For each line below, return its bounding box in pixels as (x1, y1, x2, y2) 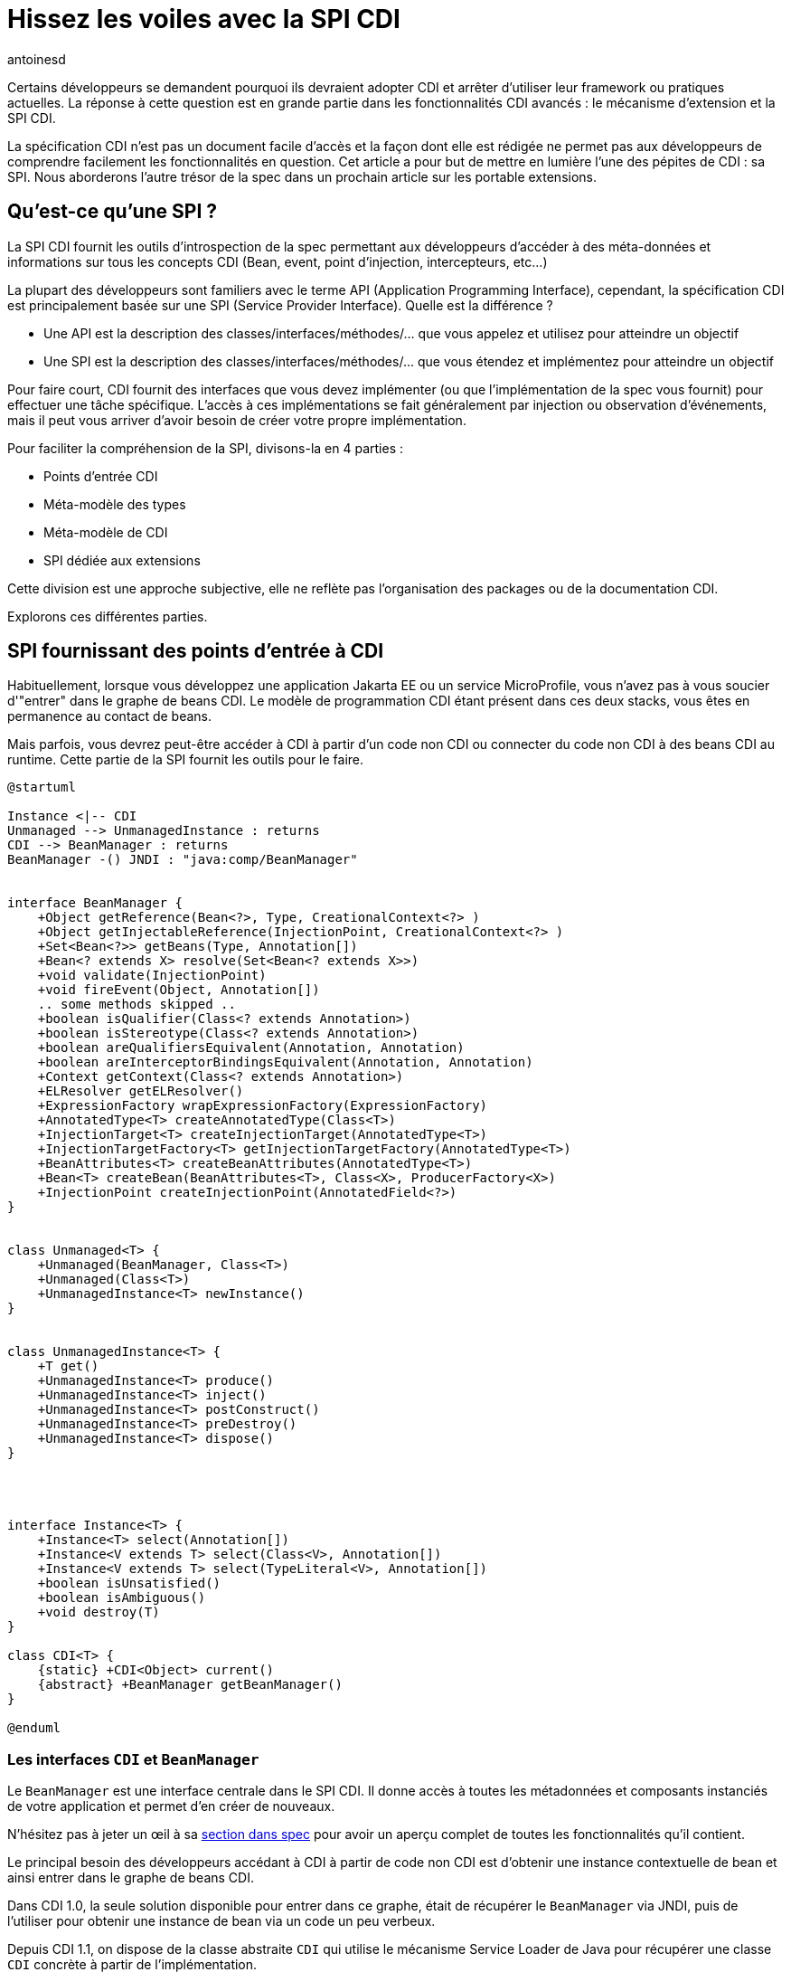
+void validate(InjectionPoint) (37, 968, 267, 983)
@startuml (7, 780, 76, 795)
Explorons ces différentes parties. (7, 608, 208, 624)
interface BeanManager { (7, 896, 183, 911)
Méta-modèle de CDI (43, 524, 168, 540)
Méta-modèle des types (43, 496, 186, 512)
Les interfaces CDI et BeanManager (7, 1749, 259, 1768)
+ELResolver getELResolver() (37, 1084, 244, 1099)
